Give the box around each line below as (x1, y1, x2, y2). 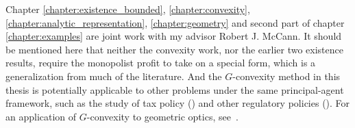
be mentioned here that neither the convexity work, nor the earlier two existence (5, 42, 343, 56)
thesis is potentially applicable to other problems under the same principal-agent (5, 82, 344, 97)
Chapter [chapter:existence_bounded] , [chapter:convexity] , (5, 2, 250, 16)
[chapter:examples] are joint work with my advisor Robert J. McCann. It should (5, 29, 342, 43)
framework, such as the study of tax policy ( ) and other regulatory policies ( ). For (5, 96, 350, 110)
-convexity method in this (232, 68, 341, 83)
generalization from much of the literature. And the (5, 68, 222, 83)
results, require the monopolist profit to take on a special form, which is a (5, 55, 316, 70)
